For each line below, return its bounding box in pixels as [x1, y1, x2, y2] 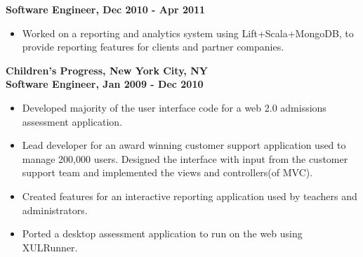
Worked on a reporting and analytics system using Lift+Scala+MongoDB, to [22, 25, 354, 40]
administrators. [22, 202, 88, 217]
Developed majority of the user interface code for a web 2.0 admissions [22, 100, 326, 114]
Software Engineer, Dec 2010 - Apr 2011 [6, 2, 206, 16]
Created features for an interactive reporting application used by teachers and [22, 188, 357, 203]
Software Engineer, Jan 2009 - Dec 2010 [6, 77, 204, 91]
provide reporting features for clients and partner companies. [22, 39, 284, 54]
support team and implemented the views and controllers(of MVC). [22, 165, 313, 180]
